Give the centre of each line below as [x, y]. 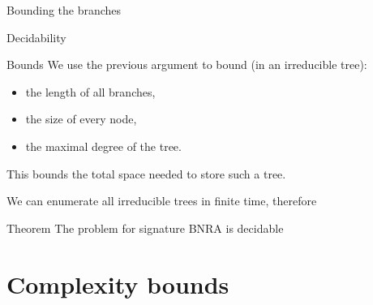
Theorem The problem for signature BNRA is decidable [145, 228]
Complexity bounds [118, 284]
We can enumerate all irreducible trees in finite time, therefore [162, 201]
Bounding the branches [64, 10]
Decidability [36, 37]
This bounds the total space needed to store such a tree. [146, 173]
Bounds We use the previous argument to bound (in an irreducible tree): [187, 64]
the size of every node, [81, 119]
